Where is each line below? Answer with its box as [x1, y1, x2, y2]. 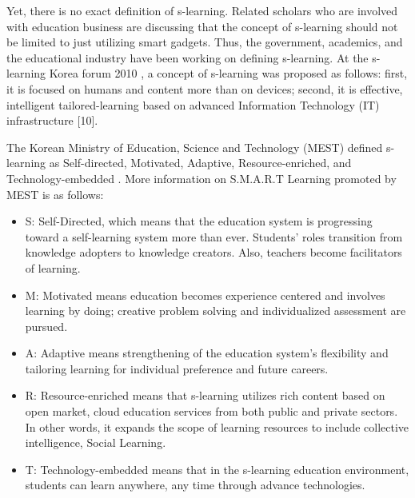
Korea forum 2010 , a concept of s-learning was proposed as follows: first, [49, 65, 408, 82]
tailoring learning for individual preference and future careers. [25, 360, 329, 376]
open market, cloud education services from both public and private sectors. [25, 403, 398, 420]
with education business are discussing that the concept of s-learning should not [6, 18, 398, 34]
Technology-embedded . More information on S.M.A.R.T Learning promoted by [6, 169, 397, 186]
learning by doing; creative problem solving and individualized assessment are [25, 302, 406, 319]
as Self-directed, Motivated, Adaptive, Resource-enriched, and [49, 154, 352, 171]
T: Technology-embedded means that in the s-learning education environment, [25, 460, 409, 477]
